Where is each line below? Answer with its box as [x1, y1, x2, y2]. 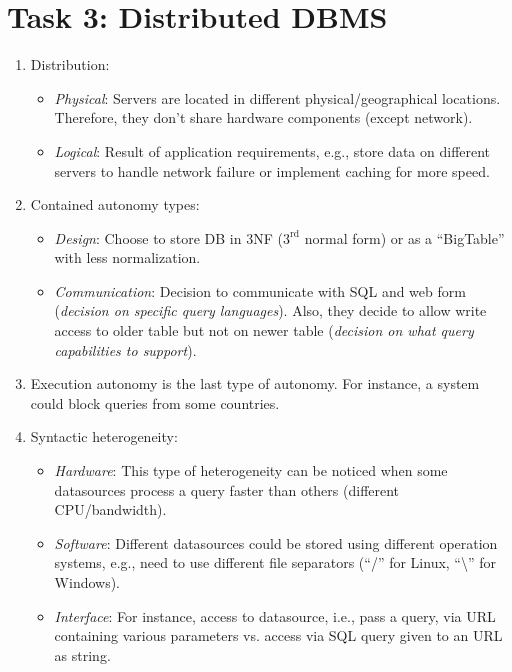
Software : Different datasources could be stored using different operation [54, 532, 498, 553]
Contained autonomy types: [30, 194, 200, 215]
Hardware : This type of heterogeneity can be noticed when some [54, 460, 448, 481]
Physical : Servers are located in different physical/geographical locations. [54, 87, 501, 108]
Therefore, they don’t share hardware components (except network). [54, 107, 473, 128]
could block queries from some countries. [30, 392, 280, 413]
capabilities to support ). [54, 339, 197, 360]
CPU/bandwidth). [54, 499, 167, 520]
